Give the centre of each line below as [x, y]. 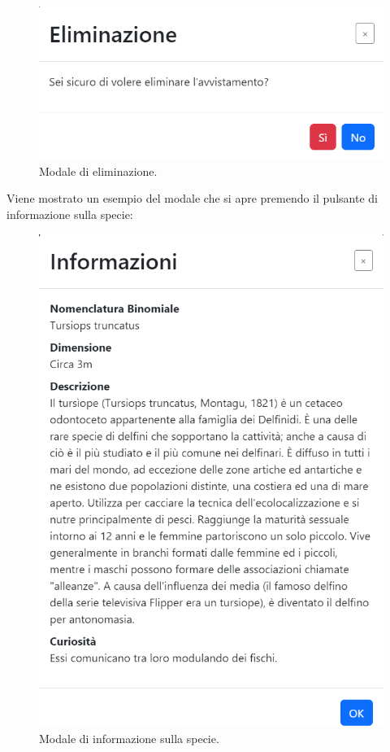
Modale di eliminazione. [98, 171]
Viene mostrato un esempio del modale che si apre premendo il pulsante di [192, 198]
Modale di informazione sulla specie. [129, 738]
